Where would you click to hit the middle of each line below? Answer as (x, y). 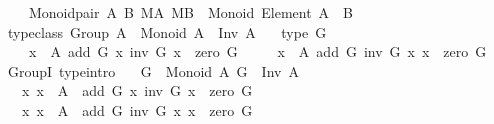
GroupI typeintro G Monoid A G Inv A (153, 70)
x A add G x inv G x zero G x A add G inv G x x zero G (257, 51)
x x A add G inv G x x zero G (137, 109)
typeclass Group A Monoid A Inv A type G (167, 31)
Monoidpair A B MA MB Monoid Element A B (191, 12)
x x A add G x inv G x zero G (137, 90)
